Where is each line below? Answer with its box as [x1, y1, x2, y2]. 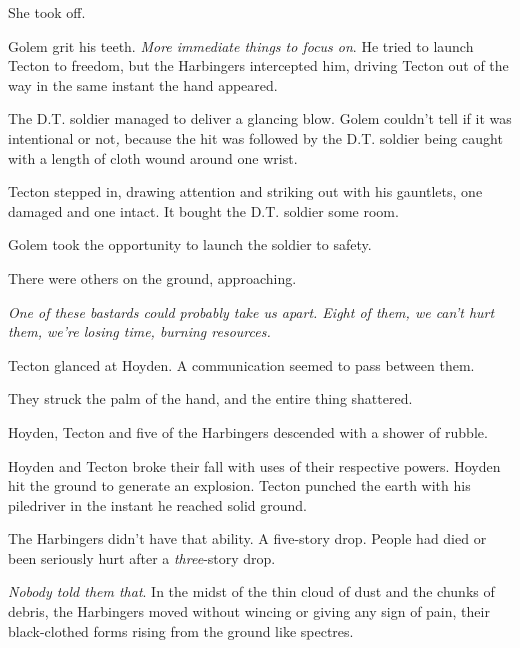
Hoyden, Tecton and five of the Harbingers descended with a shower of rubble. [8, 421, 488, 442]
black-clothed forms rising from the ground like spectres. [8, 620, 354, 641]
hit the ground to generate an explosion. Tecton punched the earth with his [8, 475, 471, 496]
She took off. [8, 2, 86, 22]
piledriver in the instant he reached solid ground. [8, 494, 308, 515]
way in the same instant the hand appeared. [8, 74, 278, 95]
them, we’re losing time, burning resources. [8, 321, 271, 342]
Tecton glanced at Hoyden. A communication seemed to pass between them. [8, 354, 475, 375]
